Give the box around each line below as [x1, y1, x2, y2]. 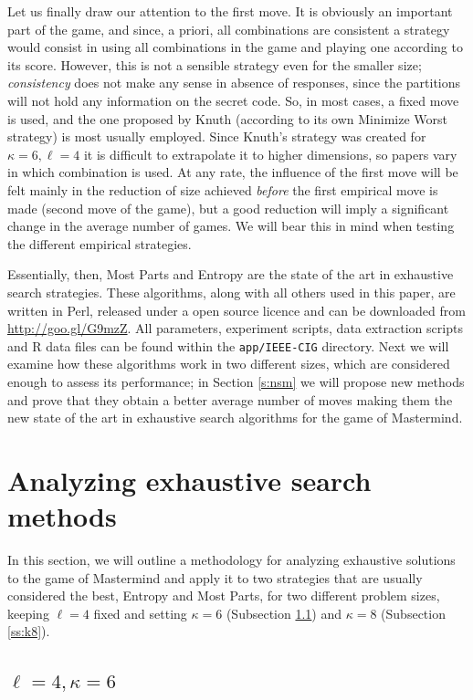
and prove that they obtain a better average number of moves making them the [7, 390, 453, 409]
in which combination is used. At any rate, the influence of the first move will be [7, 162, 458, 182]
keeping [7, 603, 49, 622]
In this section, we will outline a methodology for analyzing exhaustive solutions [7, 550, 456, 569]
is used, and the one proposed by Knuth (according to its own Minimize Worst [7, 109, 447, 128]
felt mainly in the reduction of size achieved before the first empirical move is [7, 180, 438, 199]
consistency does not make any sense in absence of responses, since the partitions [7, 73, 461, 92]
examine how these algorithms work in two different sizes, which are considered [7, 354, 450, 373]
